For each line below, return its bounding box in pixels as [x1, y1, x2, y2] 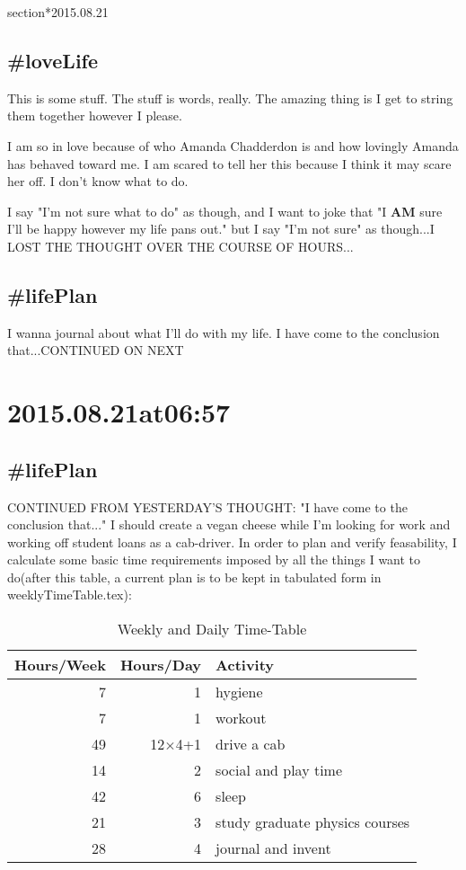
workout [215, 707, 267, 729]
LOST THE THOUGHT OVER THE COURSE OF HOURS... [7, 236, 354, 255]
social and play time [215, 759, 343, 781]
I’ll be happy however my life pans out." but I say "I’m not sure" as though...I [7, 219, 435, 238]
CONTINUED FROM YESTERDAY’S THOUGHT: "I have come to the [7, 497, 408, 516]
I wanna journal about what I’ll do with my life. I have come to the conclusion [7, 323, 440, 342]
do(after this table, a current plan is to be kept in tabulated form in [7, 567, 382, 586]
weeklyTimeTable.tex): [7, 585, 132, 604]
